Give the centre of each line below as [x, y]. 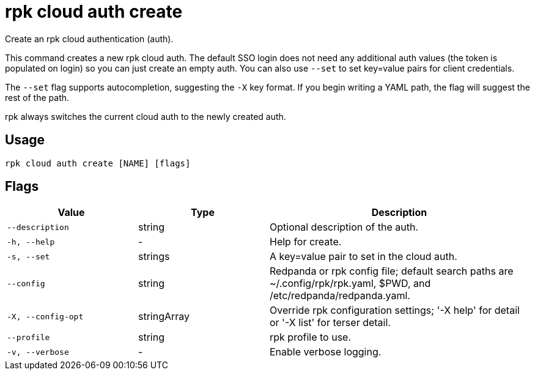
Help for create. [306, 242]
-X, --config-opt [45, 316]
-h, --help [31, 242]
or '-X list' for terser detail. [330, 323]
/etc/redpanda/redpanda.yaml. [340, 296]
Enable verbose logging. [326, 352]
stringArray [164, 317]
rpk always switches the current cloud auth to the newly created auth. [146, 116]
